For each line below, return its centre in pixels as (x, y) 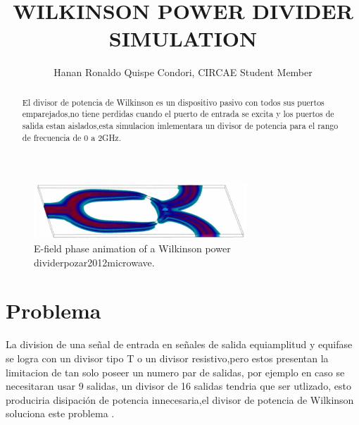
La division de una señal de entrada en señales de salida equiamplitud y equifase (179, 344)
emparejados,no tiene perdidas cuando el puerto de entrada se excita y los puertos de (178, 114)
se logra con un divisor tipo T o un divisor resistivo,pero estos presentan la (167, 358)
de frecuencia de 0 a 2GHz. (71, 137)
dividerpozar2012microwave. (94, 262)
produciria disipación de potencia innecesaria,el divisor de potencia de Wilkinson (180, 399)
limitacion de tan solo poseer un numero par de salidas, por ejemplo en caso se (175, 372)
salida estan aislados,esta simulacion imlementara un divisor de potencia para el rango (180, 126)
